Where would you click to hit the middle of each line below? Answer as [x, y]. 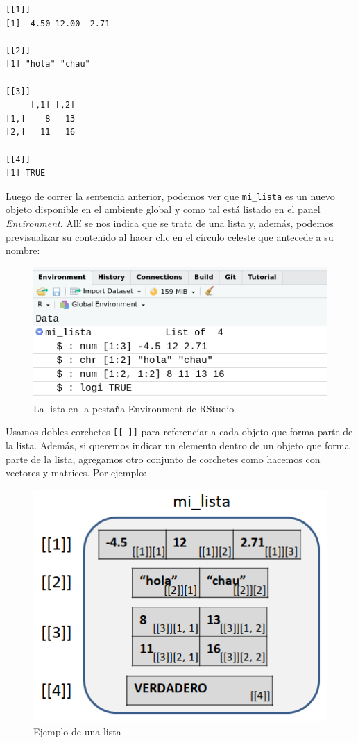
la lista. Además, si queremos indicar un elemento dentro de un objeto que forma [178, 445]
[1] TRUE [26, 173]
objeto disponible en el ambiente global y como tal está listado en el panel [163, 209]
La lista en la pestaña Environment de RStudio [134, 408]
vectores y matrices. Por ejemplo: [76, 473]
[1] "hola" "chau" [48, 64]
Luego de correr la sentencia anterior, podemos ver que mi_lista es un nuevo [170, 195]
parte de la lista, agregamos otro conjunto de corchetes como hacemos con [163, 459]
